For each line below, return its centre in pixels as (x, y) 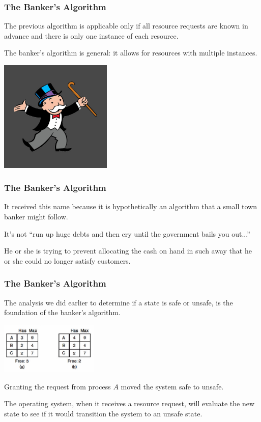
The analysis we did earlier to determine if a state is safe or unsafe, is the (119, 302)
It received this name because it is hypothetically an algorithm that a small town (130, 206)
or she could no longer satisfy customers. (67, 260)
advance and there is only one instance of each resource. (91, 35)
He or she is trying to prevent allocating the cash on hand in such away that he (128, 251)
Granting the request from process (57, 386)
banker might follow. (36, 216)
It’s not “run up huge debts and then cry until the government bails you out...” (127, 233)
